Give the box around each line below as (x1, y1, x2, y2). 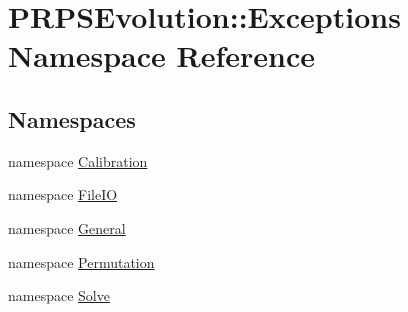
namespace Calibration (8, 150, 148, 171)
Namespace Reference (8, 35, 315, 76)
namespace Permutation (8, 251, 155, 272)
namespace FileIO (8, 184, 118, 205)
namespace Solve (8, 285, 110, 306)
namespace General (8, 217, 126, 238)
